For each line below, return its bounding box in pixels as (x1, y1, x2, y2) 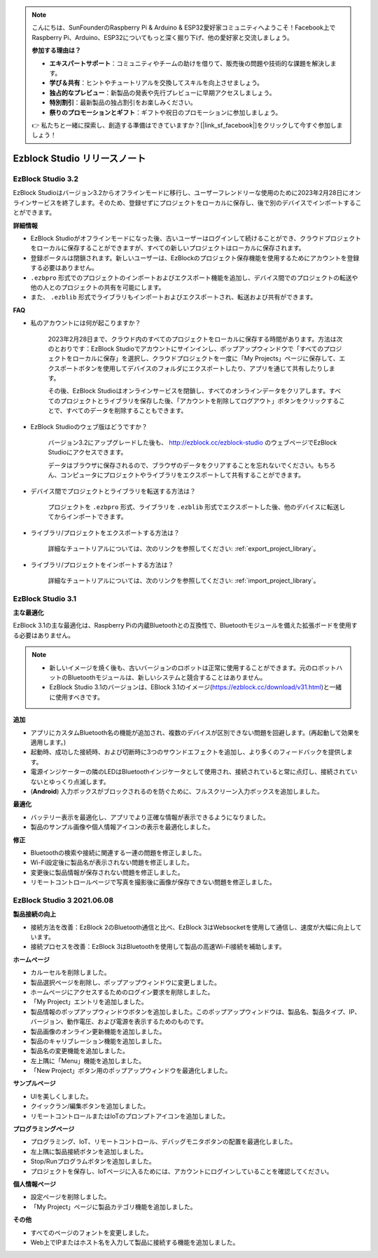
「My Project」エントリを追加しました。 (30, 998, 148, 1006)
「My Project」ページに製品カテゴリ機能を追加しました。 (30, 1203, 197, 1211)
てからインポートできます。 (48, 513, 127, 521)
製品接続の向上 (13, 910, 56, 919)
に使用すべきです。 (49, 693, 104, 701)
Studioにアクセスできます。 (48, 448, 127, 456)
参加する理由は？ (31, 46, 81, 55)
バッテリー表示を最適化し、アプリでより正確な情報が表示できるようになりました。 (30, 813, 269, 821)
